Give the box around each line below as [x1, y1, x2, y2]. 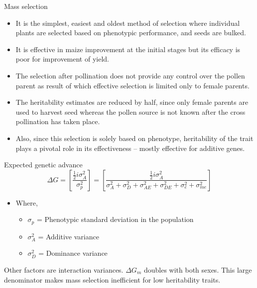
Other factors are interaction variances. [4, 264, 124, 275]
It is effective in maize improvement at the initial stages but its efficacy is [15, 44, 241, 54]
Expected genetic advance [4, 159, 83, 170]
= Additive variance [38, 231, 99, 241]
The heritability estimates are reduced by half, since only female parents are [15, 97, 249, 107]
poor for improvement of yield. [15, 54, 109, 64]
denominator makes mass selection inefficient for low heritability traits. [4, 274, 221, 285]
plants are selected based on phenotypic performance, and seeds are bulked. [15, 27, 246, 38]
